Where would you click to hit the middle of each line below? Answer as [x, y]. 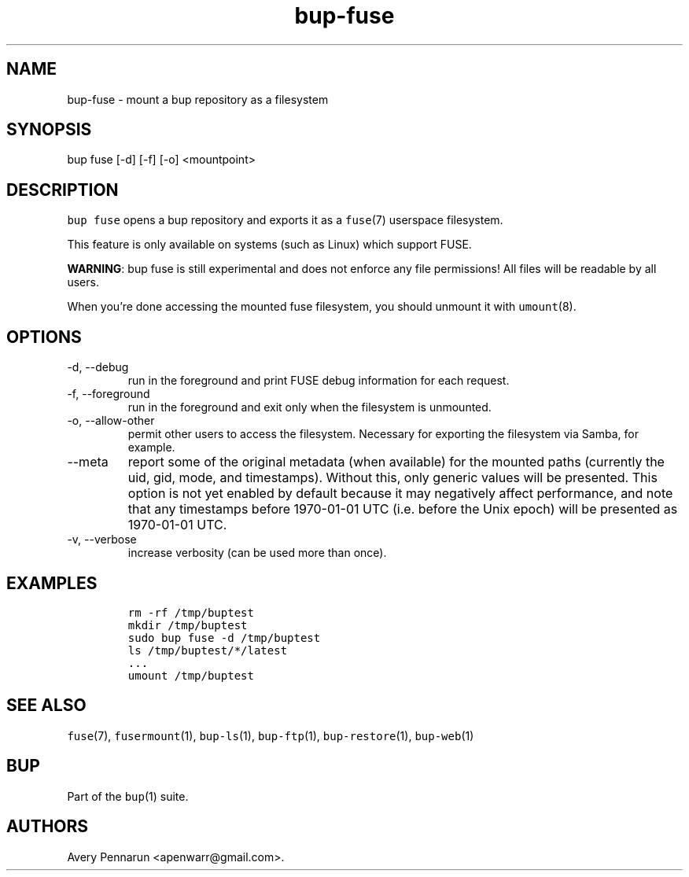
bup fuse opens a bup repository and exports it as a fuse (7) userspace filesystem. [285, 220]
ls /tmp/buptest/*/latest [208, 650]
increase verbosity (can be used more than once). [257, 553]
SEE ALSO [46, 706]
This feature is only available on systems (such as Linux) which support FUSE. [269, 245]
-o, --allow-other [111, 421]
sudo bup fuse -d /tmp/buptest [224, 637]
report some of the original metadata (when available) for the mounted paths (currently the [396, 462]
